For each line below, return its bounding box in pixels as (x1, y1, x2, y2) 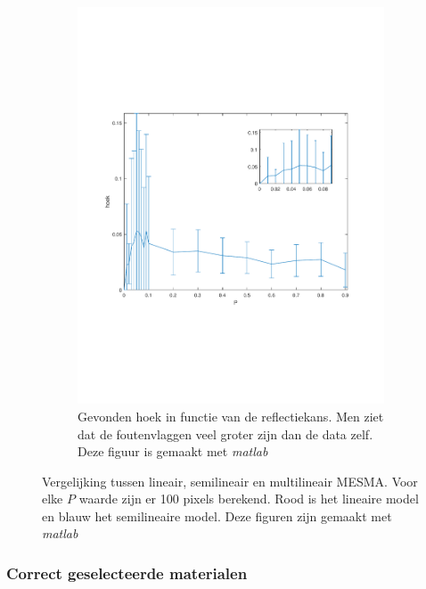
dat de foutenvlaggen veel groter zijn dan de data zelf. (78, 424, 373, 443)
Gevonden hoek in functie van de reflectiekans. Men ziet (78, 406, 384, 425)
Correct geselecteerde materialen (6, 562, 248, 584)
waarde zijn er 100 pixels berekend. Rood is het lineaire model (78, 489, 419, 508)
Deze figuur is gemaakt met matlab (78, 442, 268, 461)
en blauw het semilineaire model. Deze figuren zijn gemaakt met (42, 506, 392, 525)
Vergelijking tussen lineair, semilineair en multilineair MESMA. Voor (42, 471, 418, 490)
